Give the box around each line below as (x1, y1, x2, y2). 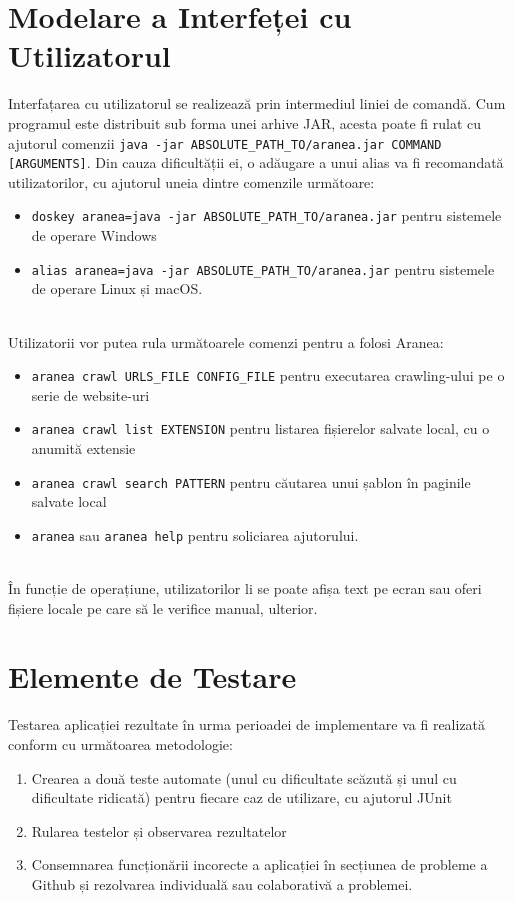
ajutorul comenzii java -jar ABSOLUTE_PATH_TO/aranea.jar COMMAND (8, 132, 442, 153)
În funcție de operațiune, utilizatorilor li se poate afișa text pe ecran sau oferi (8, 578, 482, 599)
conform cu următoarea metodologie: (8, 734, 233, 754)
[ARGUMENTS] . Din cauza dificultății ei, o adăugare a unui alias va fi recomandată (8, 152, 504, 173)
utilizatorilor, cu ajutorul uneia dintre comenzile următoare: (8, 171, 375, 192)
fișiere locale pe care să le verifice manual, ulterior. (8, 597, 318, 618)
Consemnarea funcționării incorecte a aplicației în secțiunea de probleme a (31, 854, 488, 875)
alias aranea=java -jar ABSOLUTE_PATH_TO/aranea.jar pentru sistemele (31, 258, 495, 279)
